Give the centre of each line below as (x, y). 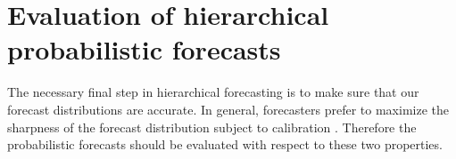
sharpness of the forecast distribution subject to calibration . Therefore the (212, 127)
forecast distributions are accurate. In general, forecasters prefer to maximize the (228, 109)
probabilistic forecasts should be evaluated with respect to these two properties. (225, 144)
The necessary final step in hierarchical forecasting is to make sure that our (213, 92)
